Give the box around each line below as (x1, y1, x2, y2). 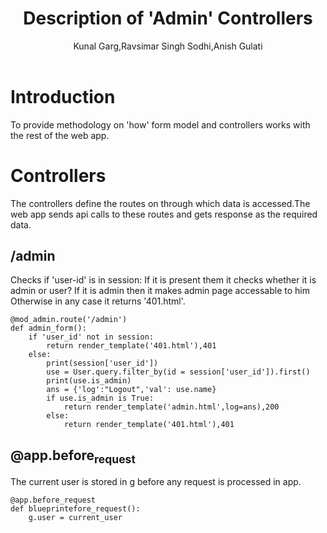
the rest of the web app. (10, 129, 110, 141)
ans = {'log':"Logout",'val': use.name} (46, 385, 217, 395)
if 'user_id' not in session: (28, 332, 155, 342)
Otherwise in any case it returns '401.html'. (10, 295, 186, 307)
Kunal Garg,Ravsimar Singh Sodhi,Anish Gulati (73, 40, 263, 52)
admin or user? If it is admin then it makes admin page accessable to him (10, 285, 311, 297)
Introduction (10, 85, 116, 108)
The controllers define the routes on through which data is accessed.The (10, 197, 311, 209)
